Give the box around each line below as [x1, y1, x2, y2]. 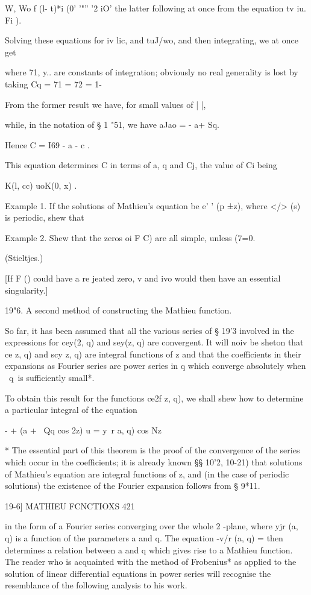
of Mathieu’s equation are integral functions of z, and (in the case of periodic [5, 467, 289, 480]
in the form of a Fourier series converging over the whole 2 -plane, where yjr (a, [5, 520, 298, 532]
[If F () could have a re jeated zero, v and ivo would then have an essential [5, 271, 281, 284]
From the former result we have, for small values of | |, [5, 98, 206, 110]
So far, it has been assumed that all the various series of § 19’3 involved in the [5, 324, 294, 336]
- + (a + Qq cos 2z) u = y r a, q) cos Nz [5, 423, 162, 436]
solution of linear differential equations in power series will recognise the [5, 567, 271, 579]
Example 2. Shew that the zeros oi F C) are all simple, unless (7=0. [5, 231, 256, 244]
